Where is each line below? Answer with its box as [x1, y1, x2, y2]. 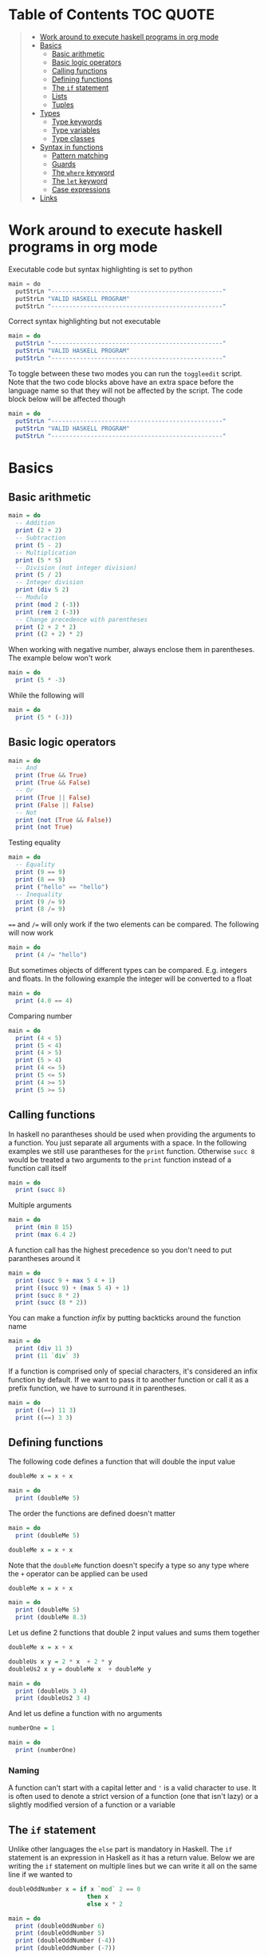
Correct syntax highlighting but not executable [8, 317, 161, 326]
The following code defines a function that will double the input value [8, 1457, 235, 1466]
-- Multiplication [15, 548, 77, 556]
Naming [8, 1765, 40, 1776]
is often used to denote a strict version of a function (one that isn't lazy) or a [8, 1792, 258, 1801]
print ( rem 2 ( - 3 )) [15, 608, 81, 616]
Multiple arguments [8, 1200, 72, 1210]
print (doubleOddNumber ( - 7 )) [15, 1944, 116, 1952]
